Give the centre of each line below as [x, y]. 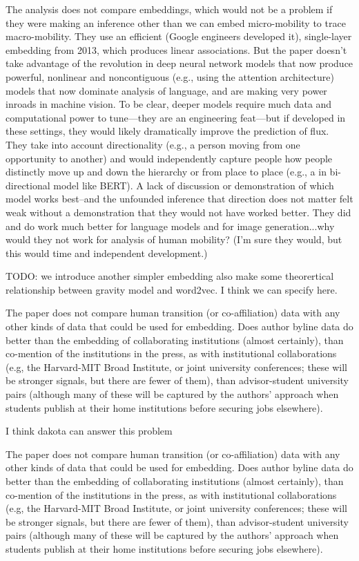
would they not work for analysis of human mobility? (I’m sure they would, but [174, 239]
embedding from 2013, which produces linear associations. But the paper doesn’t [176, 49]
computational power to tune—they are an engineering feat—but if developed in [176, 117]
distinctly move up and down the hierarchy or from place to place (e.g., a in [166, 172]
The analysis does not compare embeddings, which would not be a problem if [169, 9]
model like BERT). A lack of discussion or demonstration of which [194, 185]
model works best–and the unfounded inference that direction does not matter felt [179, 199]
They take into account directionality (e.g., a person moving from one [153, 144]
